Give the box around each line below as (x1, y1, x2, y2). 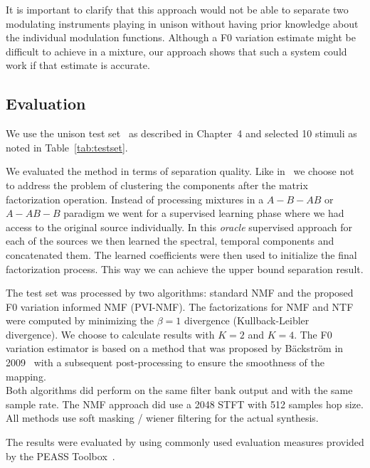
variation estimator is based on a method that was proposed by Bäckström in (6, 341, 344, 356)
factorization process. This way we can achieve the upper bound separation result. (6, 261, 364, 276)
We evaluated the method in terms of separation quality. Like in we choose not (6, 164, 354, 179)
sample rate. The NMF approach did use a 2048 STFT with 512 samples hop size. (6, 396, 364, 411)
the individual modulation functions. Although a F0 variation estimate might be (6, 30, 356, 45)
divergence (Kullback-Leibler (184, 313, 310, 328)
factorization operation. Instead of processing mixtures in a (6, 191, 264, 206)
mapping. (6, 368, 46, 383)
